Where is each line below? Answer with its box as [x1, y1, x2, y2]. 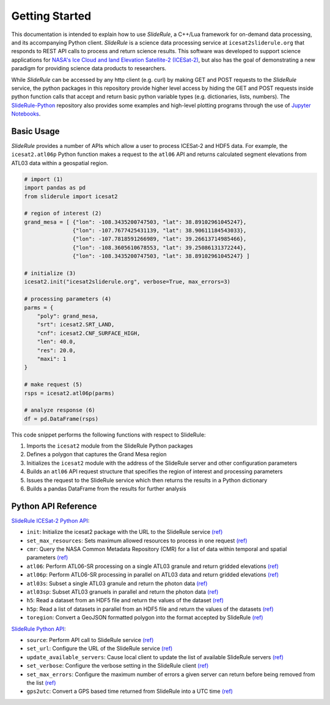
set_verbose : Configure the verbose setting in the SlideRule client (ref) [26, 662, 209, 670]
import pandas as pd [24, 184, 86, 191]
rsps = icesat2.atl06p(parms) [24, 389, 115, 397]
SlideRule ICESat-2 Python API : [11, 517, 90, 524]
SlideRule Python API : [11, 625, 67, 632]
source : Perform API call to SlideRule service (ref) [26, 636, 154, 643]
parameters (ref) [26, 554, 68, 561]
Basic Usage [11, 126, 60, 136]
